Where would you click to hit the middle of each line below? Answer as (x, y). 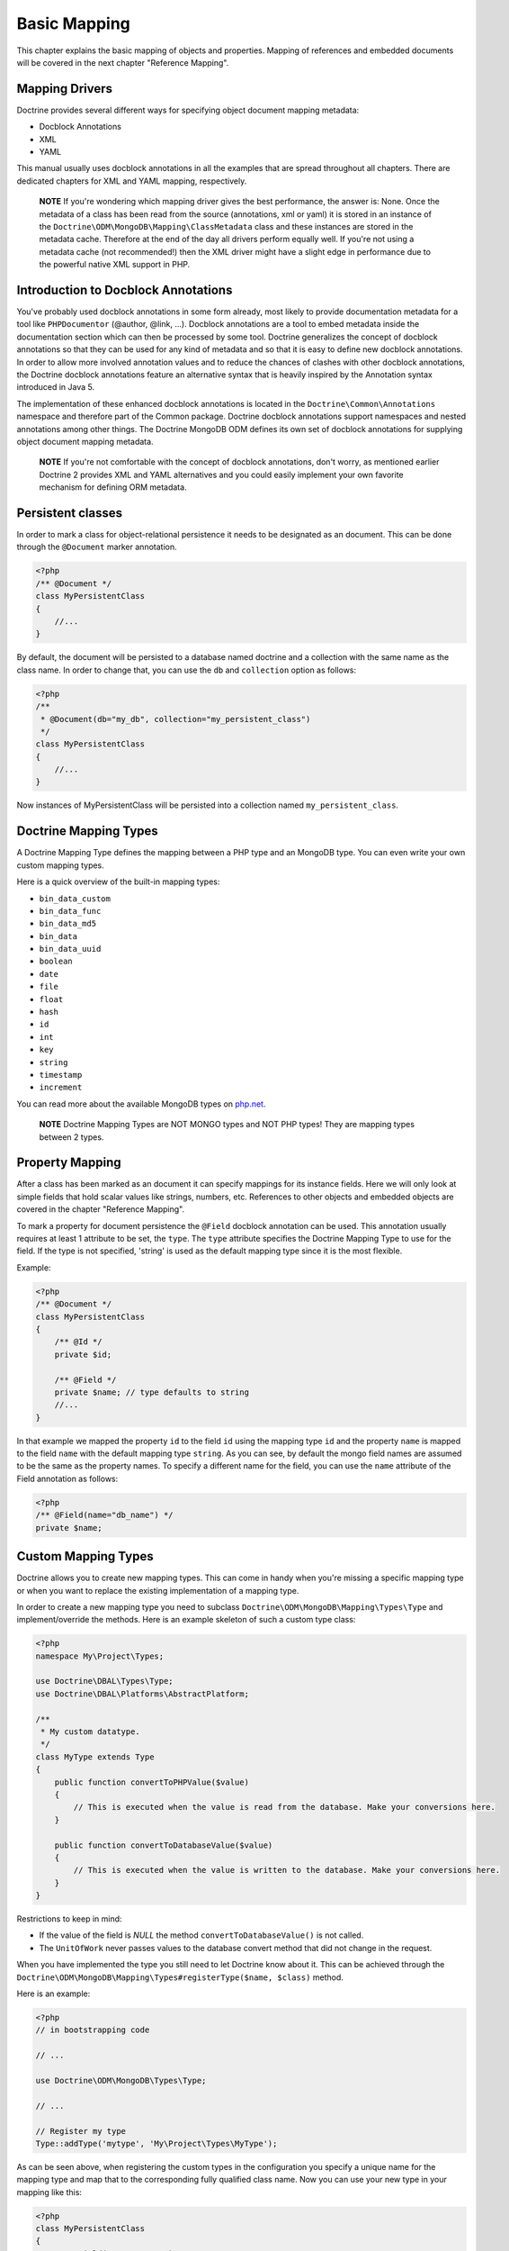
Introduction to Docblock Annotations (125, 289)
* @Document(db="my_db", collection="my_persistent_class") (176, 719)
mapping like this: (49, 2192)
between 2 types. (71, 1137)
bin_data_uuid (70, 949)
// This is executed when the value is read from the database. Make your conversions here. (285, 1807)
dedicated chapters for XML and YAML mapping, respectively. (132, 181)
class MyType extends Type (95, 1757)
